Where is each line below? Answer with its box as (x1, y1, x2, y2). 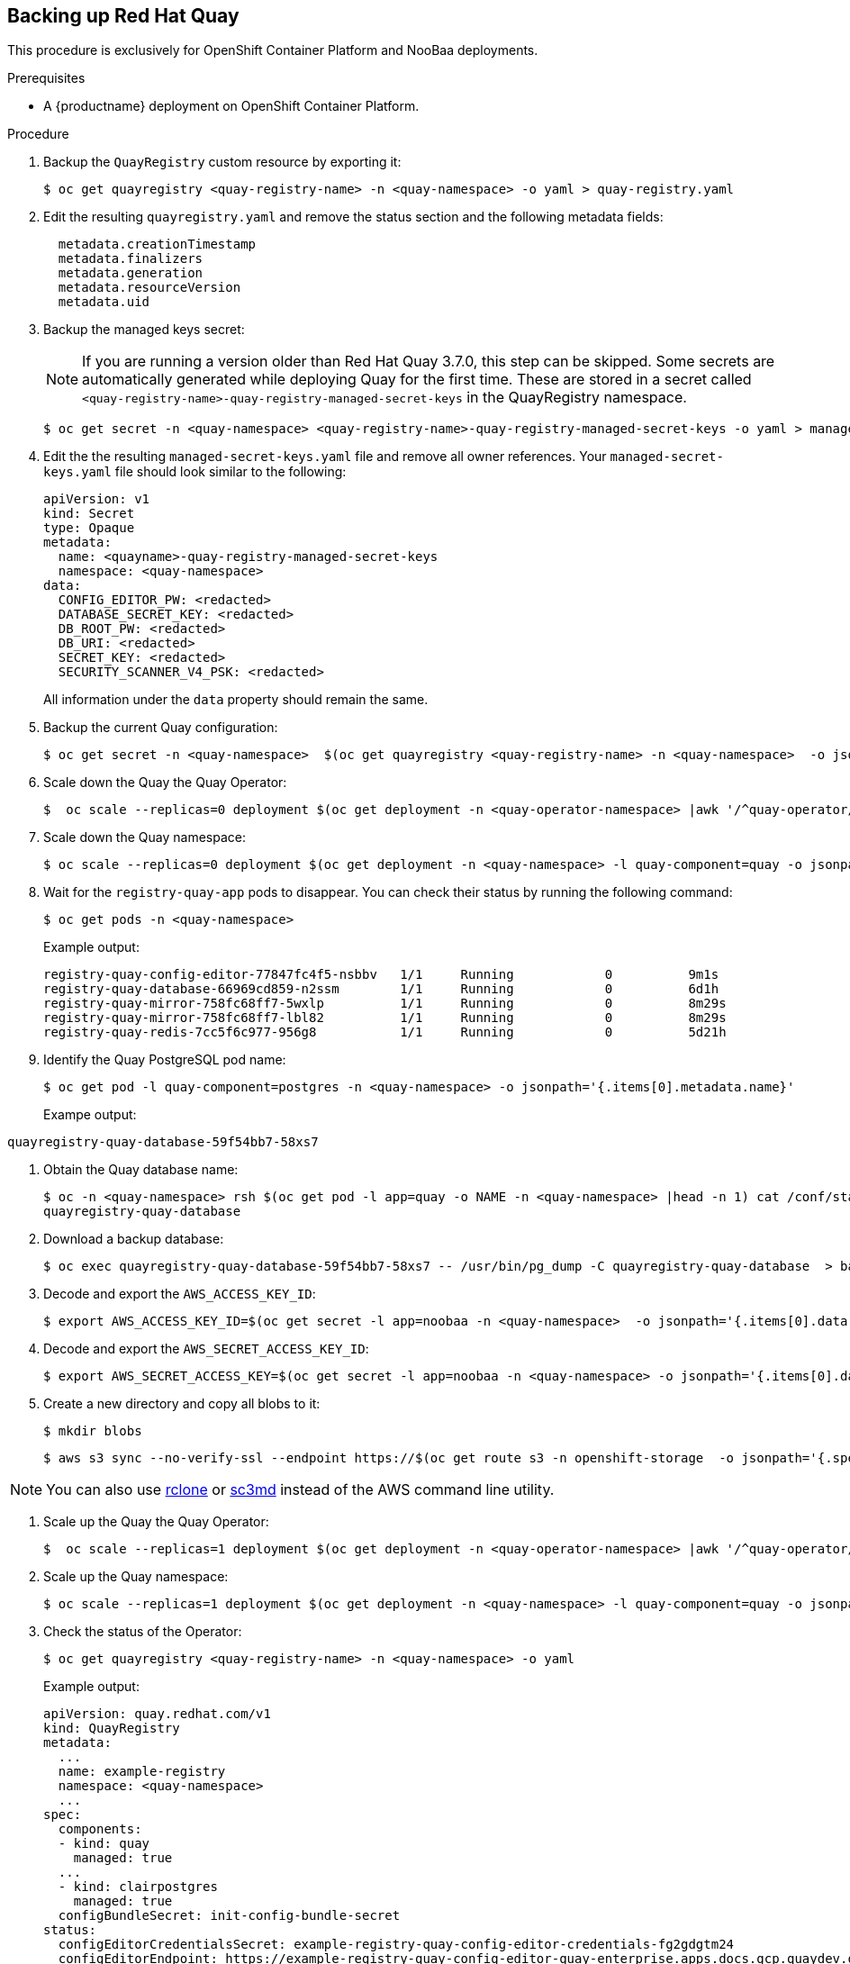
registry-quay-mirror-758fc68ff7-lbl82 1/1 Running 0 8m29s (43, 1010, 727, 1026)
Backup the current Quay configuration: (43, 720, 278, 736)
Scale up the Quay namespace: (43, 1569, 229, 1585)
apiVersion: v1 (43, 492, 150, 507)
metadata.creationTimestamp (58, 237, 257, 252)
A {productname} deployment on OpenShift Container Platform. (43, 98, 420, 114)
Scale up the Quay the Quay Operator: (43, 1514, 269, 1530)
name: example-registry (58, 1764, 226, 1779)
